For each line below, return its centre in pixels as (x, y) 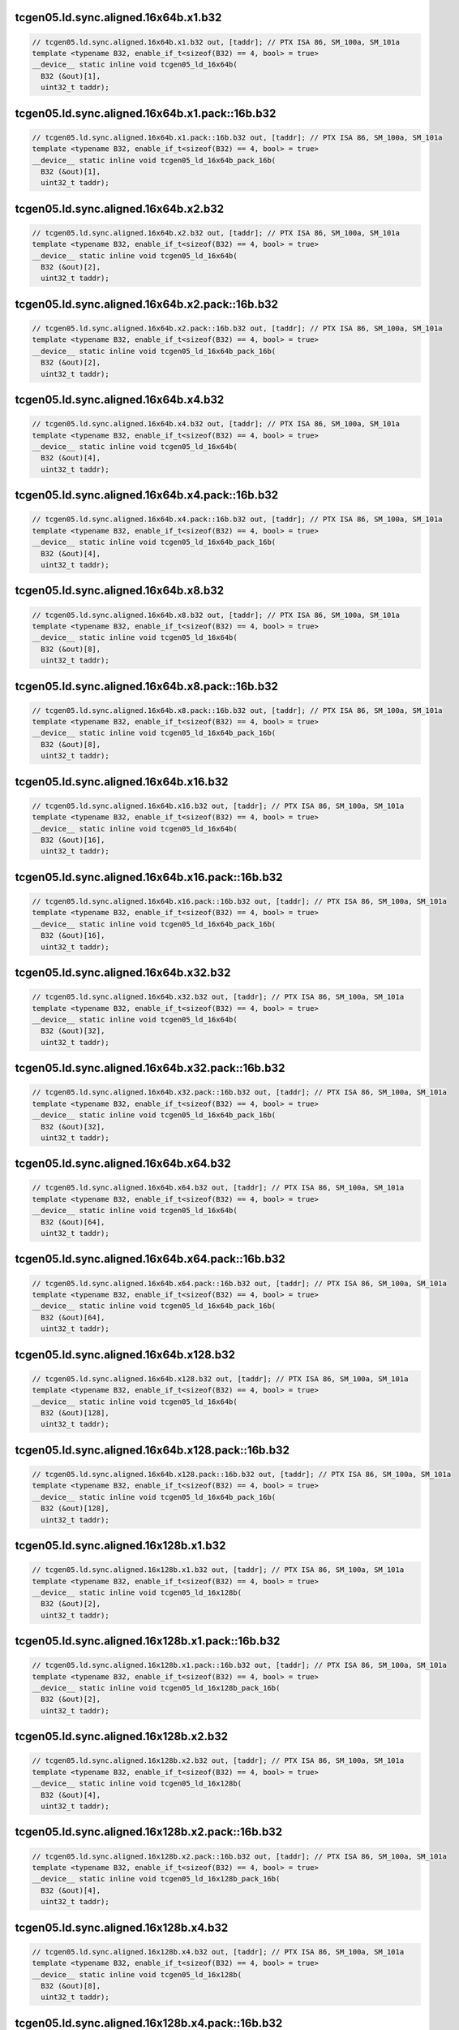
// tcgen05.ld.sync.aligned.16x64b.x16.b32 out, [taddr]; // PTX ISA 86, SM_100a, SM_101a (218, 806)
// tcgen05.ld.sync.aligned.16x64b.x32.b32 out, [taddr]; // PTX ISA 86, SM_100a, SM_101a (218, 997)
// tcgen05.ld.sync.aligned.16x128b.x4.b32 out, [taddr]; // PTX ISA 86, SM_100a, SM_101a (218, 1952)
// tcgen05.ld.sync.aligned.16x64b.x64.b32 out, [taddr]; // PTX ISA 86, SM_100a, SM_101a (218, 1188)
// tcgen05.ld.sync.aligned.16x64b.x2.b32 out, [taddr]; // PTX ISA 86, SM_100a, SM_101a (216, 233)
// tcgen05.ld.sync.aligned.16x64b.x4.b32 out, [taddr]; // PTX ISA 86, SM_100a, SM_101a (216, 424)
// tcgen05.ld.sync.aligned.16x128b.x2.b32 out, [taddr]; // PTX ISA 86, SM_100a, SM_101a (218, 1761)
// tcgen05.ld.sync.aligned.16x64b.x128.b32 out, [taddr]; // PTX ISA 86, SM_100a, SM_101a (220, 1379)
